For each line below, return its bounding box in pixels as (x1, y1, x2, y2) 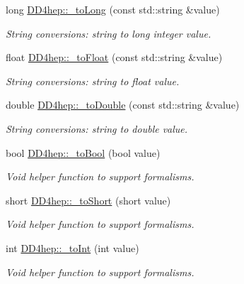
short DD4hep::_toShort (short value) (6, 192, 171, 207)
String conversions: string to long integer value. (6, 26, 211, 40)
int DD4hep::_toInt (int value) (6, 240, 139, 255)
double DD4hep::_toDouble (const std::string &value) (6, 97, 240, 112)
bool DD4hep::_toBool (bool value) (6, 145, 161, 160)
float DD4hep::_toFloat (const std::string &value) (6, 50, 223, 65)
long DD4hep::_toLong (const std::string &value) (6, 2, 220, 16)
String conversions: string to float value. (6, 73, 180, 88)
